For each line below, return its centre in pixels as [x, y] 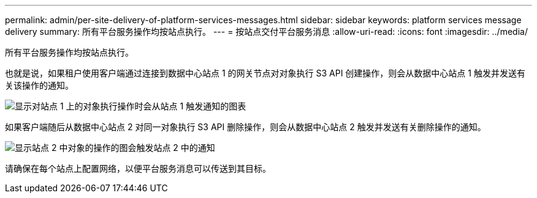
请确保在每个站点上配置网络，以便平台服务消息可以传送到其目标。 [138, 168]
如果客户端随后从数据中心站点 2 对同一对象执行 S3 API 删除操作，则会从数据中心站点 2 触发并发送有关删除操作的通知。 [246, 127]
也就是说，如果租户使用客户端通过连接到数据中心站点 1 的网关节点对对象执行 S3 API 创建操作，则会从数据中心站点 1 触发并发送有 [265, 73]
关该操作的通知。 [39, 85]
